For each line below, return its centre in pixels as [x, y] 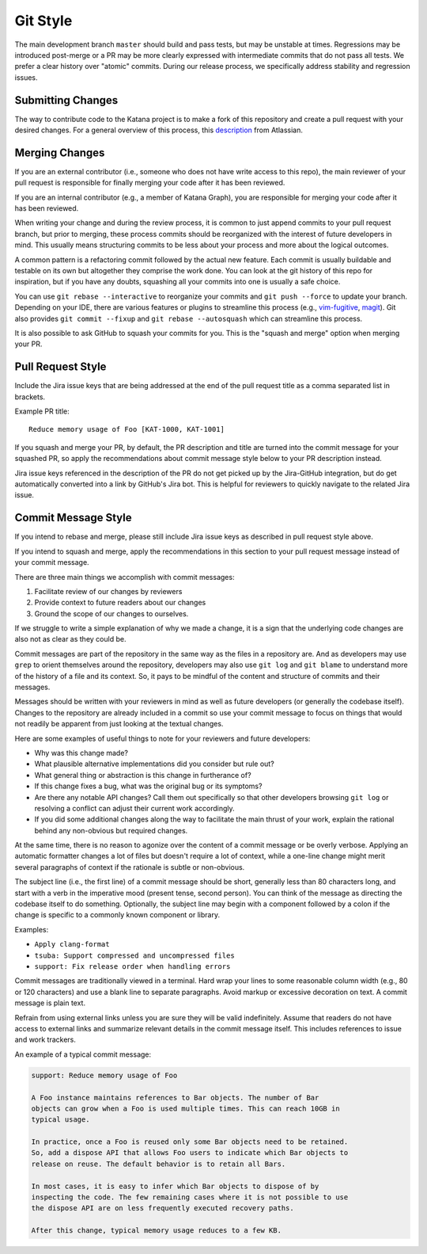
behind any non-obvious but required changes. [111, 830]
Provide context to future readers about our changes [120, 603]
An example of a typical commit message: [83, 1054]
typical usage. [60, 1120]
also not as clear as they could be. [70, 639]
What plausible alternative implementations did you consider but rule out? [154, 764]
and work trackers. [45, 1040]
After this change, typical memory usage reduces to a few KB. [157, 1231]
